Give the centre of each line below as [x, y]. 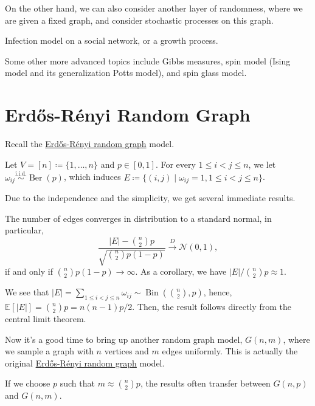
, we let [262, 164]
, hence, [218, 292]
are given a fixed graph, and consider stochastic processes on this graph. [139, 20]
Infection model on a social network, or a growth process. [112, 40]
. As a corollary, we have [181, 271]
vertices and [126, 351]
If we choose [28, 383]
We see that [27, 292]
